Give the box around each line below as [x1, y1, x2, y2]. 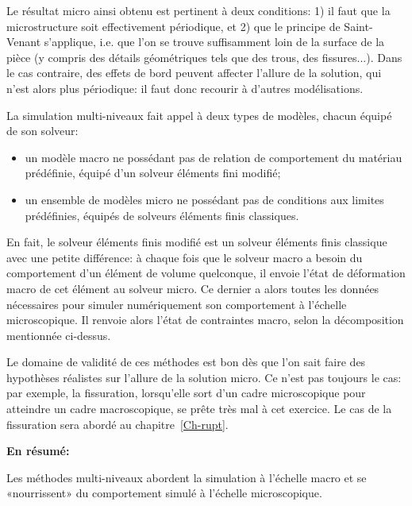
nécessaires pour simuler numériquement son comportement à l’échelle [6, 295, 347, 312]
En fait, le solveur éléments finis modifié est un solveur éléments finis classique [6, 234, 387, 250]
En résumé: [6, 442, 70, 459]
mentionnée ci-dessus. [6, 326, 111, 343]
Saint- [344, 17, 373, 34]
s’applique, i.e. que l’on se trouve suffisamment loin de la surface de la [44, 33, 385, 50]
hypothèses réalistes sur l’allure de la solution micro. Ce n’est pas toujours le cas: [6, 369, 402, 385]
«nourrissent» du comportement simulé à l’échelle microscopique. [6, 485, 322, 501]
